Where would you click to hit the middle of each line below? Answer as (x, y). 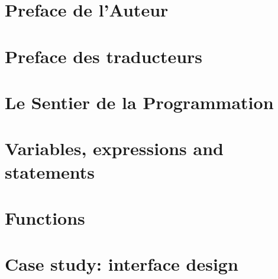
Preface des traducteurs (104, 56)
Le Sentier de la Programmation (139, 102)
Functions (45, 217)
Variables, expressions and (114, 148)
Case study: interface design (122, 264)
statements (50, 171)
